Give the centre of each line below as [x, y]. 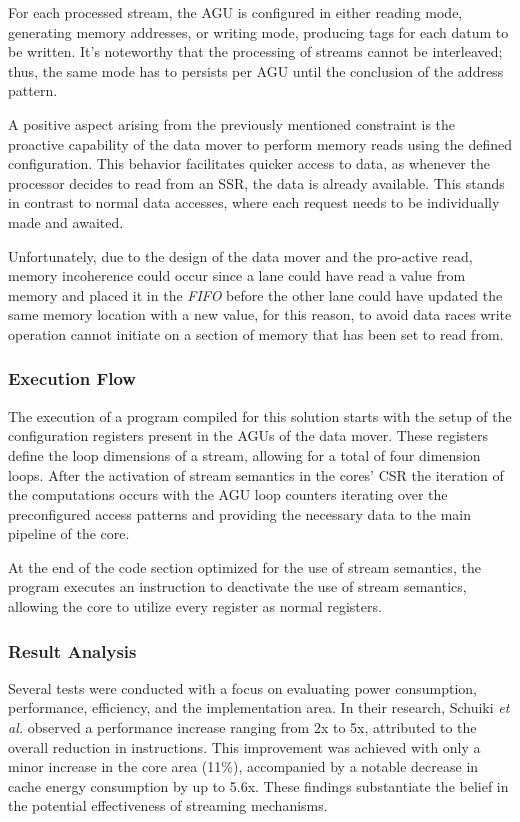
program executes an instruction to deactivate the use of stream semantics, [237, 586]
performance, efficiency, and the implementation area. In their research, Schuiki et [259, 707]
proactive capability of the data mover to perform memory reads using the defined [260, 143]
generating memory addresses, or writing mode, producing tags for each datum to [258, 31]
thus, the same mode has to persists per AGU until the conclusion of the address [256, 70]
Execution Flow [72, 378]
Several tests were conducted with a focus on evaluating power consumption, [243, 687]
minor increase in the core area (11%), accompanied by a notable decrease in [243, 766]
